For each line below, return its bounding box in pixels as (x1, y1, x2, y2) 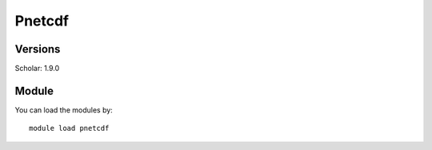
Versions (14, 42, 61, 56)
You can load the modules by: (14, 105, 114, 115)
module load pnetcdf (29, 124, 110, 133)
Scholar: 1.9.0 (14, 64, 60, 73)
